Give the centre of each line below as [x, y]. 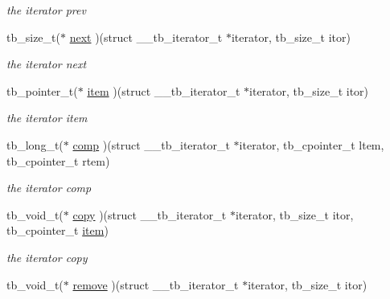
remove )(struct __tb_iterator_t [156, 284]
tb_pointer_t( [42, 90]
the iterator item [47, 118]
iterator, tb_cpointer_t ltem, [312, 144]
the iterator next [47, 64]
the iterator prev [46, 10]
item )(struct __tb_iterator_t [164, 90]
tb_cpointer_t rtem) [58, 160]
